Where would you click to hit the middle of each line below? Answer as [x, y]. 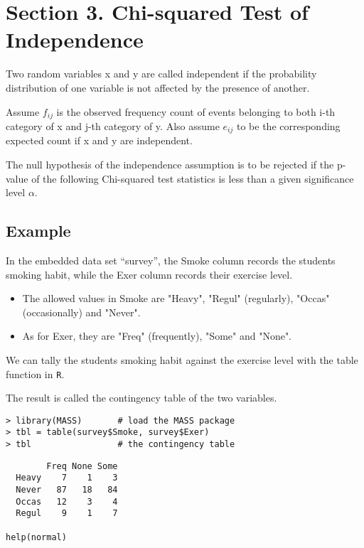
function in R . [35, 374]
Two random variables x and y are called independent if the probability [161, 74]
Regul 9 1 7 [67, 514]
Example [38, 231]
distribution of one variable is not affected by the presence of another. [158, 87]
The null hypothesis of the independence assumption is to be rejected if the [170, 164]
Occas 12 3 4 [67, 501]
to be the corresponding [288, 125]
